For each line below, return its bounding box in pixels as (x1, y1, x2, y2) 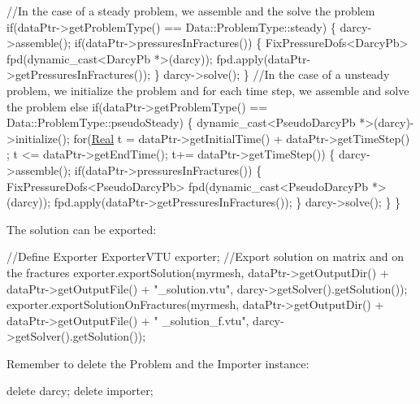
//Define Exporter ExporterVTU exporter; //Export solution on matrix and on (6, 248, 404, 265)
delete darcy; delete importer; (6, 382, 154, 399)
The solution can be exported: (6, 220, 157, 237)
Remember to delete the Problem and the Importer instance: (6, 354, 310, 371)
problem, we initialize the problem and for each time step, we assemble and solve (6, 81, 409, 98)
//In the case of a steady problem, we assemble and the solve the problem (6, 2, 375, 19)
